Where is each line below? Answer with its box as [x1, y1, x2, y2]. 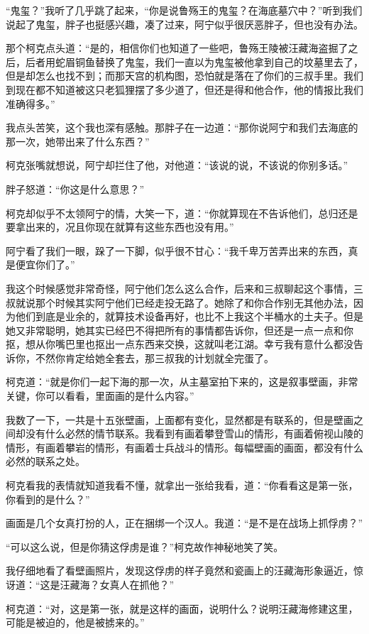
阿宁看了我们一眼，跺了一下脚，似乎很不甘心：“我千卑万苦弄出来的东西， [6, 243, 348, 258]
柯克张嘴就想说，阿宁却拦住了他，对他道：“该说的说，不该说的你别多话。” [6, 158, 348, 173]
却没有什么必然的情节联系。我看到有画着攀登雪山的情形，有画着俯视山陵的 [15, 426, 363, 441]
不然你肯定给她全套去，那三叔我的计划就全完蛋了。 [35, 350, 274, 365]
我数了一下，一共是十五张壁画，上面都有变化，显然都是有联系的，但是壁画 [6, 412, 353, 427]
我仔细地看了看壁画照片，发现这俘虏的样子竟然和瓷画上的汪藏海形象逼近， [6, 563, 353, 578]
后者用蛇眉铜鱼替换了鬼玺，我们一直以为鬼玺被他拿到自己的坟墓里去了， [25, 54, 363, 69]
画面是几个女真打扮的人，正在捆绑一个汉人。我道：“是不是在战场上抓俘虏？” [6, 515, 363, 530]
